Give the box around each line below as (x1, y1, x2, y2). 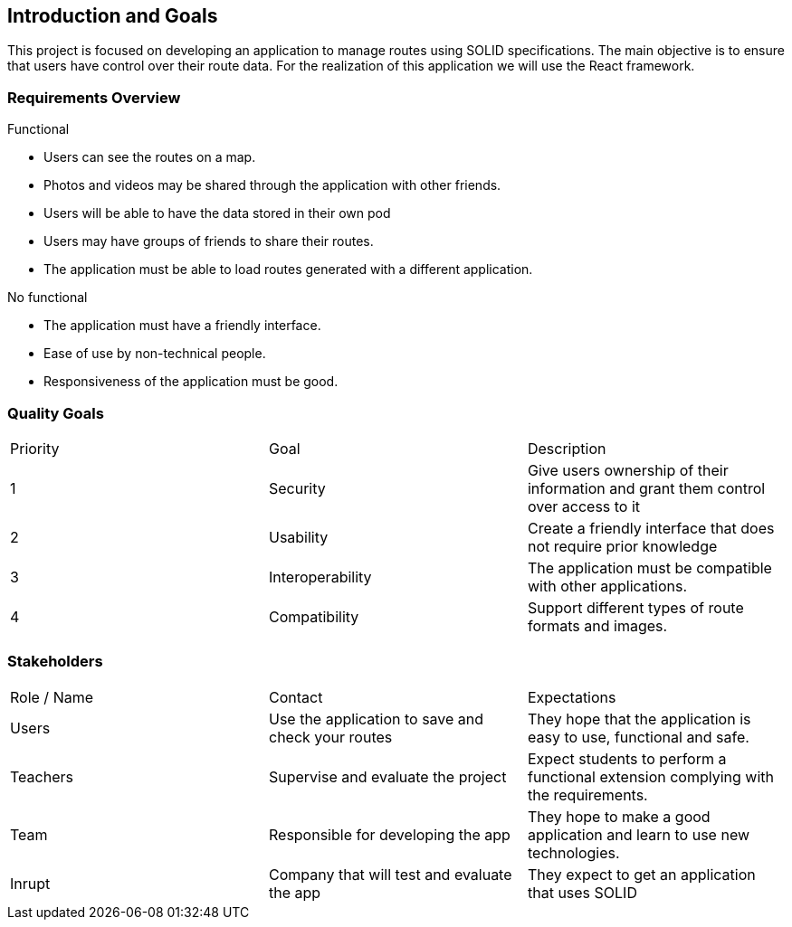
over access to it (527, 497, 641, 516)
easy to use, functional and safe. (527, 727, 749, 746)
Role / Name (10, 687, 94, 706)
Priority (10, 439, 60, 458)
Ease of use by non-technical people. (43, 345, 266, 362)
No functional (7, 289, 88, 306)
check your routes (268, 727, 393, 746)
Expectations (527, 687, 616, 706)
